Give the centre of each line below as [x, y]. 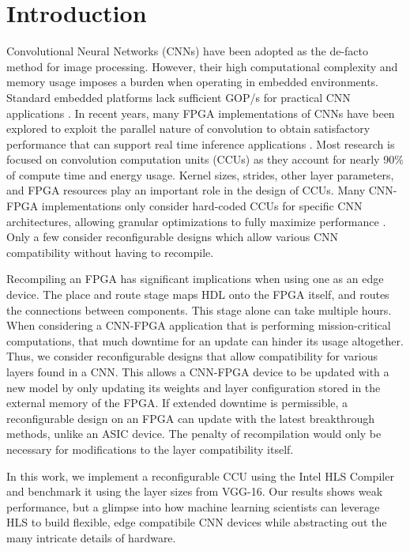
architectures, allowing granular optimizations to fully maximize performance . [196, 221]
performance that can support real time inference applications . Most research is [201, 143]
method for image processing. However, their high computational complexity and [202, 66]
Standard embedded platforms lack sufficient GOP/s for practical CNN [179, 97]
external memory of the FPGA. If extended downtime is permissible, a [177, 403]
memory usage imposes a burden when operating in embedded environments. [193, 82]
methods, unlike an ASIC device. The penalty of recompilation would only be [194, 434]
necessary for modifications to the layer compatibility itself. [150, 449]
